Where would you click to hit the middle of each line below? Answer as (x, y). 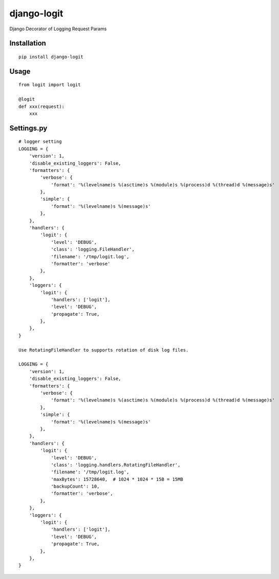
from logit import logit (50, 85)
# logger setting (40, 142)
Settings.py (28, 128)
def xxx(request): (42, 106)
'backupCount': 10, (75, 487)
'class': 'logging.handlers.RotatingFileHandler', (116, 465)
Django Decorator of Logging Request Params (58, 29)
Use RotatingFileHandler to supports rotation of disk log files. (104, 350)
